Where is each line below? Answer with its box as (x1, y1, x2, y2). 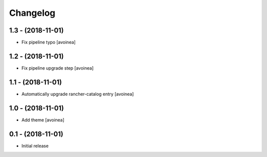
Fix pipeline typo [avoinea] (21, 39, 76, 45)
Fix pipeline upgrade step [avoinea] (21, 65, 94, 71)
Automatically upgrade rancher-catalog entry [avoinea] (21, 91, 134, 97)
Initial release (21, 143, 49, 149)
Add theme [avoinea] (21, 117, 64, 123)
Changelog (9, 7, 55, 18)
